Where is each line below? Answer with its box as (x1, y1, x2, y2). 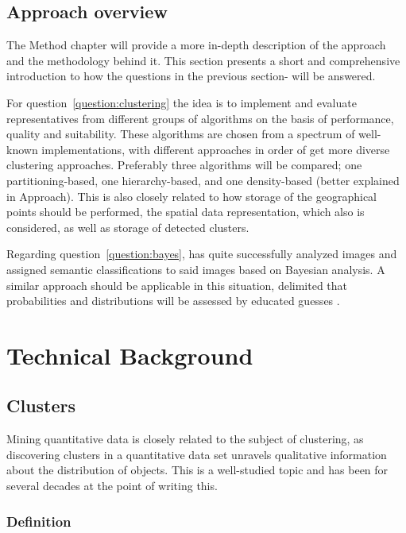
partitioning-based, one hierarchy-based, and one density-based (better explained (6, 172, 400, 188)
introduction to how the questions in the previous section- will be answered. (6, 68, 376, 84)
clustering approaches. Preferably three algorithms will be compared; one (6, 156, 362, 173)
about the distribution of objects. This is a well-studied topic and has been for (6, 462, 389, 478)
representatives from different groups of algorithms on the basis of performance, (6, 110, 394, 126)
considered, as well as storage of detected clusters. (6, 218, 249, 235)
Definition (6, 511, 72, 531)
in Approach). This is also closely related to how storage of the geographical (6, 187, 377, 204)
